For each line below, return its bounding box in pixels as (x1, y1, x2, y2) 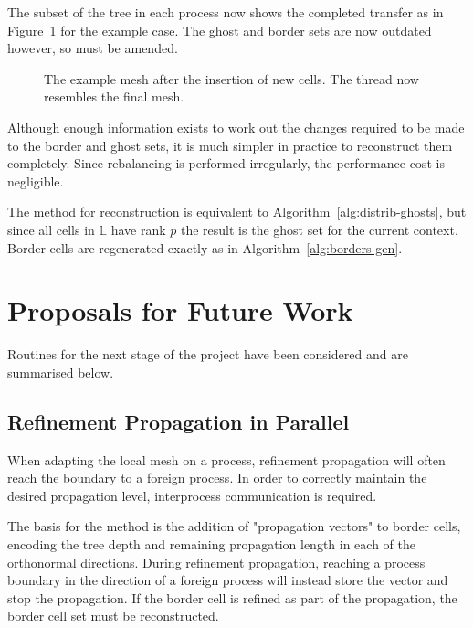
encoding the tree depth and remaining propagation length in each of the (7, 535, 415, 554)
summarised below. (7, 362, 114, 381)
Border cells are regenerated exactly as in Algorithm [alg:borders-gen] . (7, 238, 403, 257)
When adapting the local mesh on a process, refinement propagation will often (7, 450, 446, 469)
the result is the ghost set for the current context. (181, 219, 458, 239)
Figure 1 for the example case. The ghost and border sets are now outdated (7, 20, 432, 39)
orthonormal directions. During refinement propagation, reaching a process (7, 552, 426, 571)
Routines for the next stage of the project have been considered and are (7, 345, 408, 364)
